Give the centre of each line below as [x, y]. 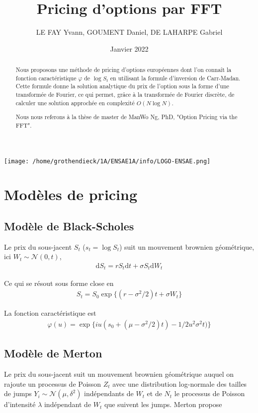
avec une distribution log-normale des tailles [180, 383]
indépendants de [109, 393]
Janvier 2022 [129, 48]
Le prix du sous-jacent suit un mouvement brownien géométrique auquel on [119, 374]
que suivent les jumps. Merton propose [163, 404]
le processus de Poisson [210, 393]
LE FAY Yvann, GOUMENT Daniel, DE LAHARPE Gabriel [129, 32]
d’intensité [20, 404]
